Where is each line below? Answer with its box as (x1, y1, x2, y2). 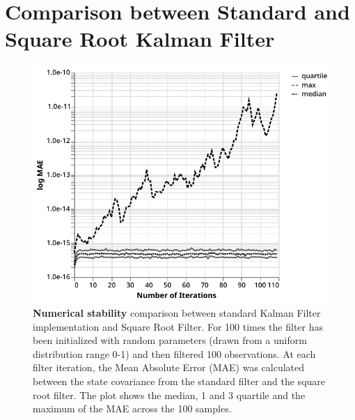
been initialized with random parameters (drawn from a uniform (33, 333, 307, 347)
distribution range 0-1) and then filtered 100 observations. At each (33, 346, 316, 361)
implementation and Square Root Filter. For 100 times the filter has (33, 319, 324, 333)
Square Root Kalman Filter (5, 24, 275, 53)
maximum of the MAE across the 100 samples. (33, 401, 232, 416)
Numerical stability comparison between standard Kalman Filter (33, 305, 321, 320)
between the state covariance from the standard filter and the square (33, 373, 326, 388)
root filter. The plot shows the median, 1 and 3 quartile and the (33, 387, 306, 402)
